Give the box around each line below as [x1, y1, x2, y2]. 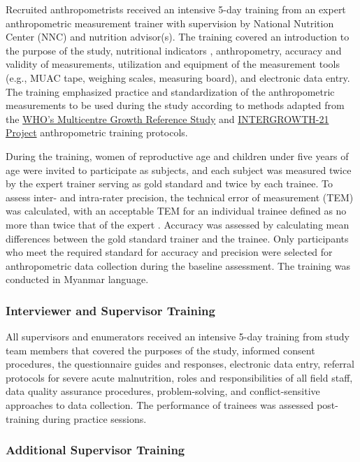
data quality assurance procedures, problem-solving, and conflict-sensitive [6, 384, 320, 398]
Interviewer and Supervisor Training [6, 301, 215, 319]
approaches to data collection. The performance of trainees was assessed [6, 398, 314, 412]
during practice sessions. [42, 411, 147, 426]
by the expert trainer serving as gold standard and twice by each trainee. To [6, 176, 333, 191]
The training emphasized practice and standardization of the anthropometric [6, 84, 335, 99]
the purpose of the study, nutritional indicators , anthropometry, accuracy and [6, 43, 342, 57]
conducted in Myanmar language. [6, 272, 149, 287]
